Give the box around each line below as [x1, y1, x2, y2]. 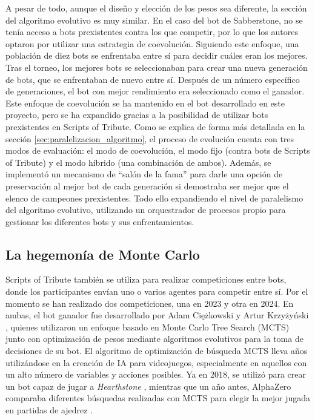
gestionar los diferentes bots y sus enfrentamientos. [5, 215, 194, 228]
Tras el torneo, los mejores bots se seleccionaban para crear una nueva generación [5, 61, 308, 73]
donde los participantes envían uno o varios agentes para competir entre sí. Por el [5, 285, 308, 298]
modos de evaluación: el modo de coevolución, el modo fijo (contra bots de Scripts [5, 144, 310, 157]
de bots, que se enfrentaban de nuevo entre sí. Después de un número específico [5, 73, 300, 85]
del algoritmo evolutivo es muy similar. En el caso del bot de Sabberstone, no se [5, 13, 303, 26]
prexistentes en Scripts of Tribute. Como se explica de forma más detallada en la [5, 120, 305, 133]
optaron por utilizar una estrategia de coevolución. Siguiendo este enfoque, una [5, 37, 299, 50]
